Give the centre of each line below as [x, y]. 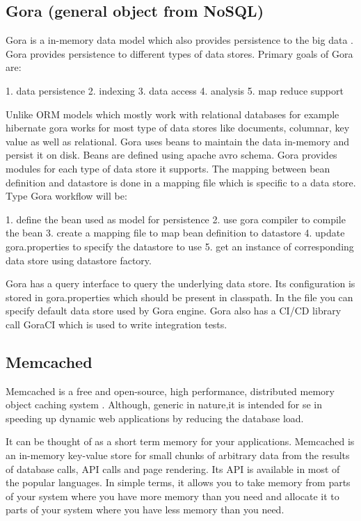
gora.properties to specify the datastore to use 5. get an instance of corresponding [180, 246]
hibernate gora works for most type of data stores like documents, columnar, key [178, 128]
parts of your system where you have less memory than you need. [145, 510]
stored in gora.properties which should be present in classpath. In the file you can [179, 297]
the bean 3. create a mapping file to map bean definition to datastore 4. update [175, 233]
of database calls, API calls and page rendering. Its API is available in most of [173, 468]
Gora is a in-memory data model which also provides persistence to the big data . [179, 40]
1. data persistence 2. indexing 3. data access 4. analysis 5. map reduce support [175, 90]
